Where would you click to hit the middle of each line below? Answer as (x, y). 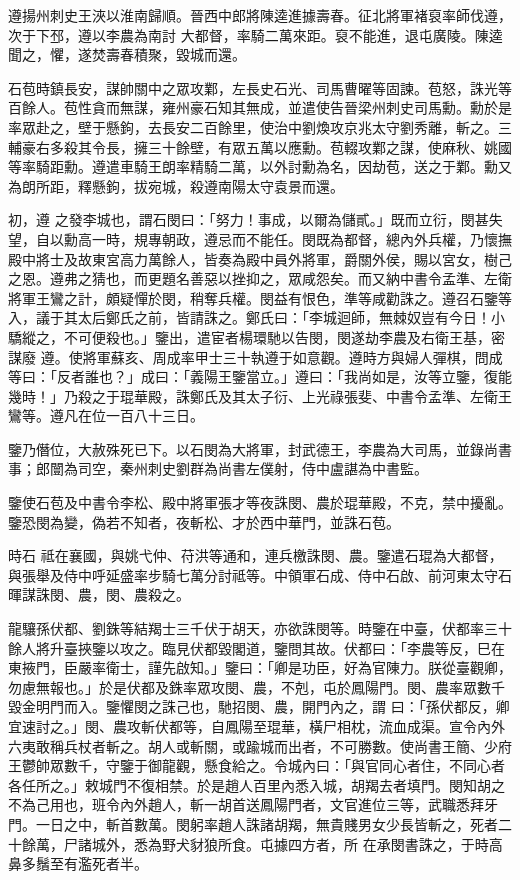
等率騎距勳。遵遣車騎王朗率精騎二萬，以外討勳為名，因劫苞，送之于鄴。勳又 (260, 166)
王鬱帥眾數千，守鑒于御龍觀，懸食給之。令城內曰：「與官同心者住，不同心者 (256, 765)
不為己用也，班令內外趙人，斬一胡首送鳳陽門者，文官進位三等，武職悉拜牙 (253, 804)
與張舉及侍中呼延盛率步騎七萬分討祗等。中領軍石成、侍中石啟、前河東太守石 (260, 574)
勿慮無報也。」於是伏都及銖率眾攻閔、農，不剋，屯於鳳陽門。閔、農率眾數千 (256, 686)
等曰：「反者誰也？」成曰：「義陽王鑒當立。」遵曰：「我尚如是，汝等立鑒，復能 (260, 376)
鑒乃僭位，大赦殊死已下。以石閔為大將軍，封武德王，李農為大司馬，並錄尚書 (260, 448)
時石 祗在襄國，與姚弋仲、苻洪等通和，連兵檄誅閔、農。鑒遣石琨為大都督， (255, 555)
